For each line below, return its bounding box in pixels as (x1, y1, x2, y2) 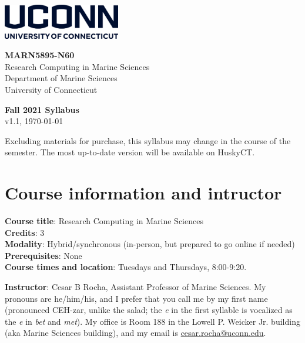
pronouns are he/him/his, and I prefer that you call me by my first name (5, 292, 268, 304)
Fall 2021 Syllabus (5, 103, 79, 115)
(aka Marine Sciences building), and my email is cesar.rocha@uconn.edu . (5, 327, 266, 339)
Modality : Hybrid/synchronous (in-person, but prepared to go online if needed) (5, 238, 295, 250)
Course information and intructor (5, 181, 282, 205)
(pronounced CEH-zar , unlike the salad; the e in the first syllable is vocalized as (5, 304, 293, 316)
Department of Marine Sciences (5, 72, 118, 84)
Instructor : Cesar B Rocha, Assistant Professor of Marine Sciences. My (5, 281, 266, 293)
